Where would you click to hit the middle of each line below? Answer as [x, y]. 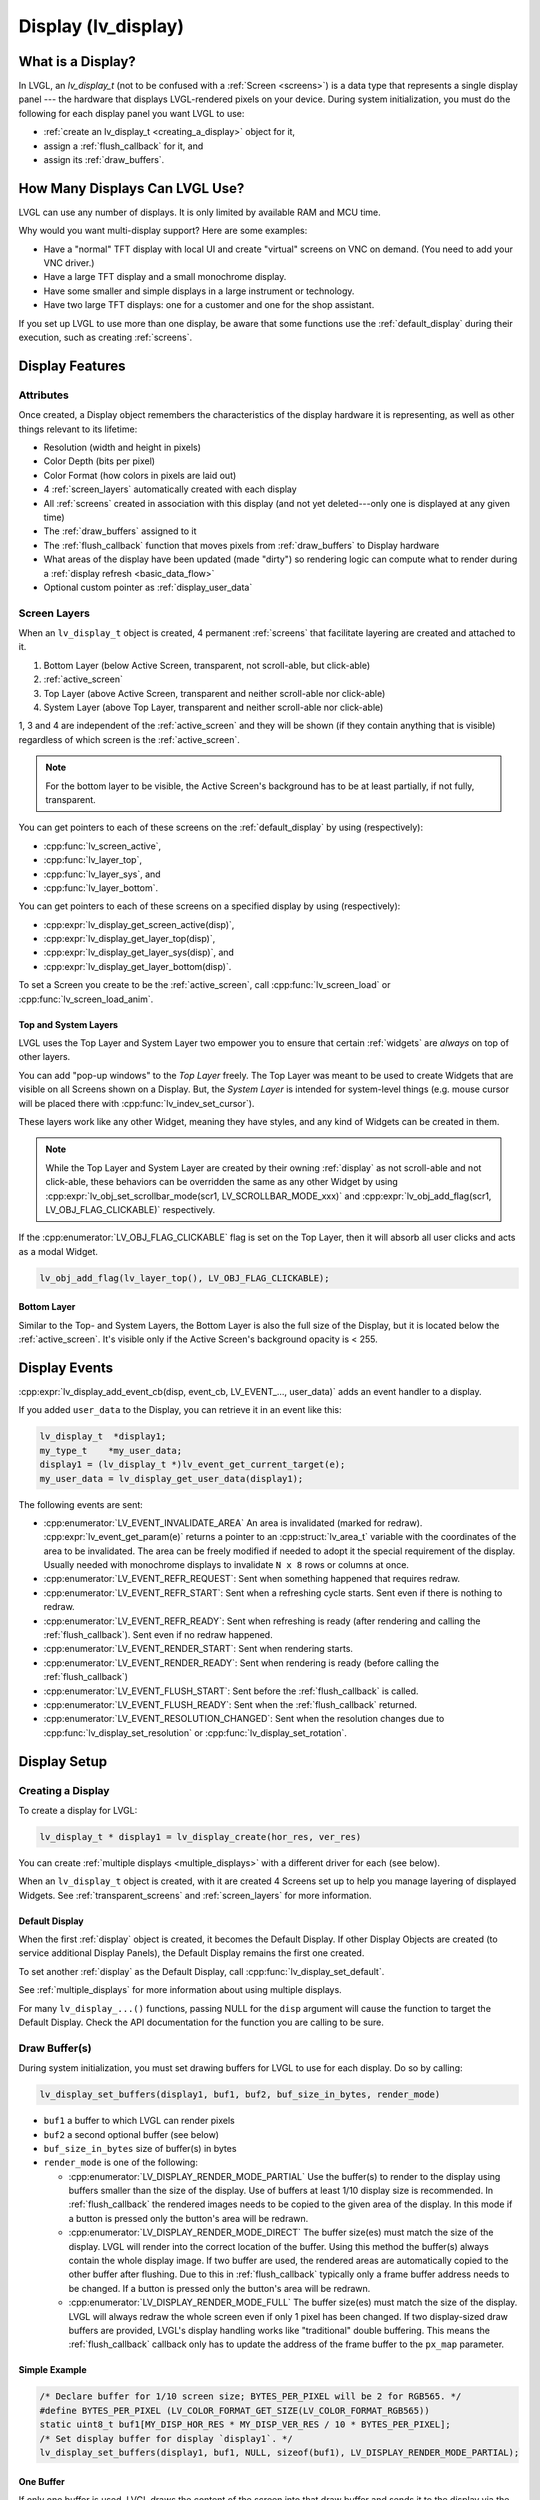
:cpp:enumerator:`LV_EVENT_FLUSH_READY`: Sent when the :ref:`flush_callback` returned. [230, 1704]
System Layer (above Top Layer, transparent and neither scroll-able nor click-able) [213, 707]
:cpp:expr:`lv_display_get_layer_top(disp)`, [129, 939]
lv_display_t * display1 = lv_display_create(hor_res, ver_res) [200, 1836]
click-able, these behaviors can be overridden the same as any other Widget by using [222, 1182]
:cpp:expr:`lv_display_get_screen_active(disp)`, [139, 924]
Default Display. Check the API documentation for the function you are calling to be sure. [201, 2022]
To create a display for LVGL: [78, 1810]
